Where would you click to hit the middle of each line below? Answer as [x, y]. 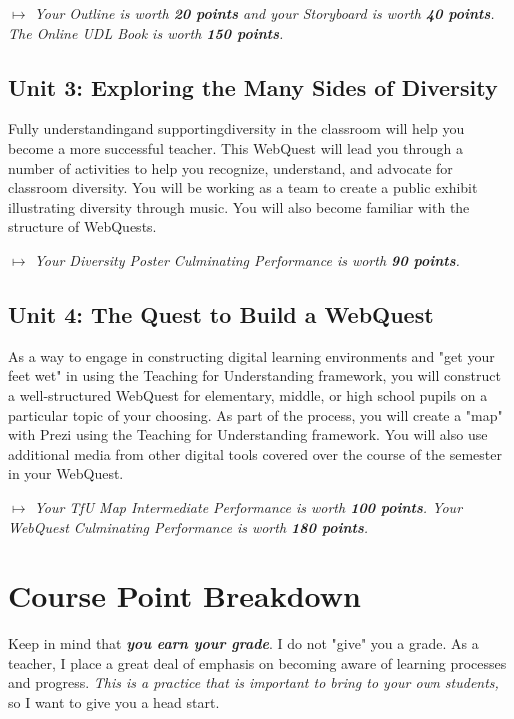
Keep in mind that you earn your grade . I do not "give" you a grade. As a [243, 643]
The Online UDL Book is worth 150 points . [146, 32]
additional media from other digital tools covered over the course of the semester [255, 453]
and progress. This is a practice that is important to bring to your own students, [253, 682]
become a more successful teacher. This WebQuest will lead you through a [236, 147]
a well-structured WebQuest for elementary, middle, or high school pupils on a [248, 394]
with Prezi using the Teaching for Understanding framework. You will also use [248, 434]
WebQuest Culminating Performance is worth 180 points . [188, 526]
